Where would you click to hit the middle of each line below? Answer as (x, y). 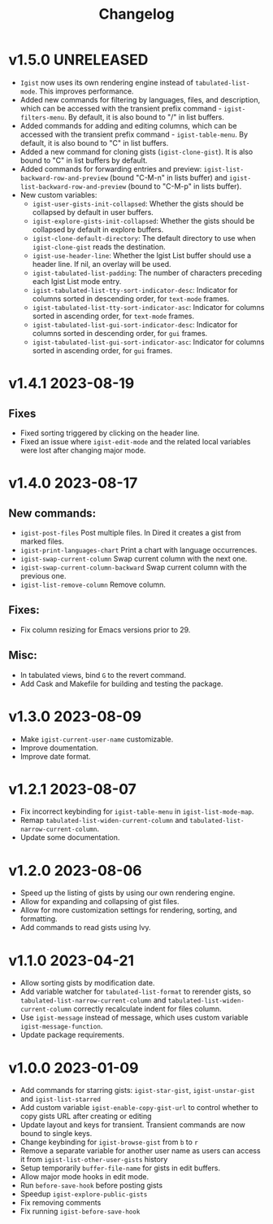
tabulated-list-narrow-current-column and (93, 1000)
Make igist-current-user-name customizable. (97, 739)
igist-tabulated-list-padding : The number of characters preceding (147, 273)
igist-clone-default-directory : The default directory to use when (144, 238)
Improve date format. (55, 756)
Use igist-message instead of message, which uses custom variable (134, 1017)
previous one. (43, 575)
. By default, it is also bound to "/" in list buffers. (144, 117)
